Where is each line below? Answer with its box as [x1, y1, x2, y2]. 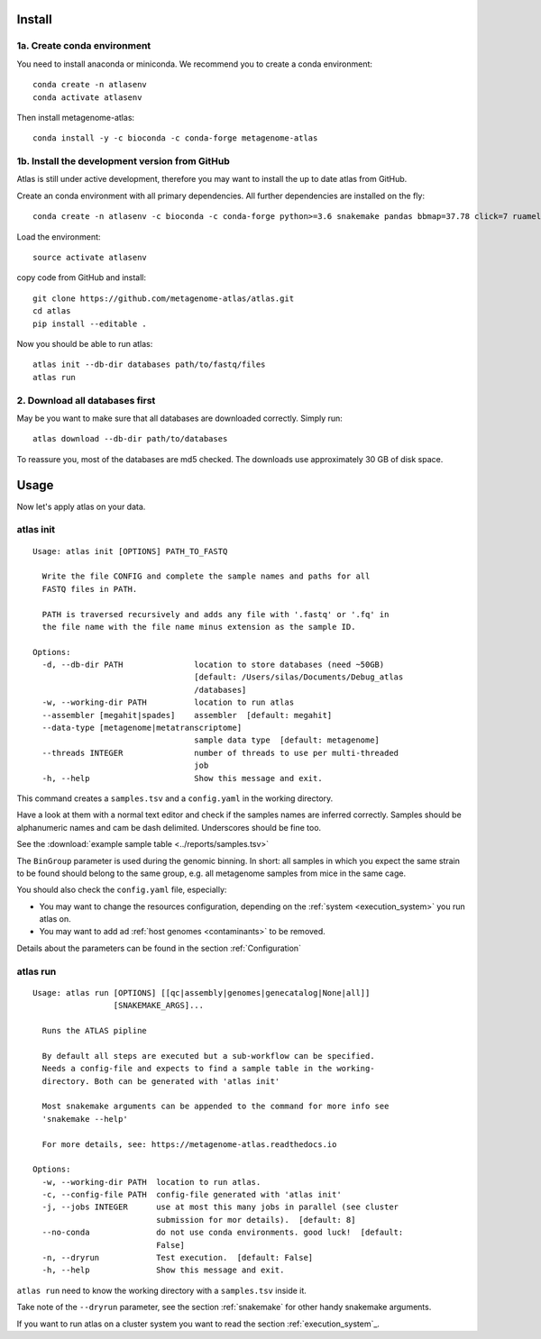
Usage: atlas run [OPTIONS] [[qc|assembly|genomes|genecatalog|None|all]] [32, 988, 371, 997]
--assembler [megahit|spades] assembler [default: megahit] [41, 710, 333, 720]
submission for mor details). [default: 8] [156, 1215, 356, 1225]
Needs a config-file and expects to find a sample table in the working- [41, 1063, 375, 1074]
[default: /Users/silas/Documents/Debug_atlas [194, 672, 404, 682]
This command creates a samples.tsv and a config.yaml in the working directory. [16, 793, 334, 804]
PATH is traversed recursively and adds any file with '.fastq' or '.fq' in [41, 609, 390, 619]
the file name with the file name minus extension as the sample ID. [41, 622, 356, 632]
